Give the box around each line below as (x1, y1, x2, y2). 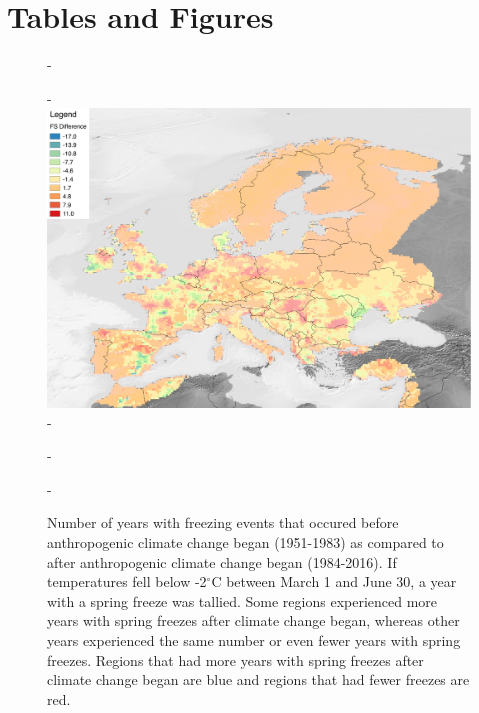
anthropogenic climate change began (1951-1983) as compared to (47, 531, 444, 552)
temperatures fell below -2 (47, 571, 207, 592)
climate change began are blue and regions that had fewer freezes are (47, 669, 470, 690)
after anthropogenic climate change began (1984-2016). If (47, 551, 397, 572)
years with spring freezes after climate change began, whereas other (47, 610, 460, 631)
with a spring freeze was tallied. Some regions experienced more (47, 590, 438, 611)
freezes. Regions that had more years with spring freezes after (47, 649, 424, 670)
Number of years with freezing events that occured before (47, 512, 399, 533)
